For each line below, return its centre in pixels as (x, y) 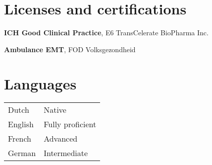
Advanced (61, 139)
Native (55, 110)
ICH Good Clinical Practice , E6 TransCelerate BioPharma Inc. (106, 33)
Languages (40, 83)
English (21, 124)
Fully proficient (70, 124)
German (22, 153)
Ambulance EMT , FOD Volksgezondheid (70, 49)
